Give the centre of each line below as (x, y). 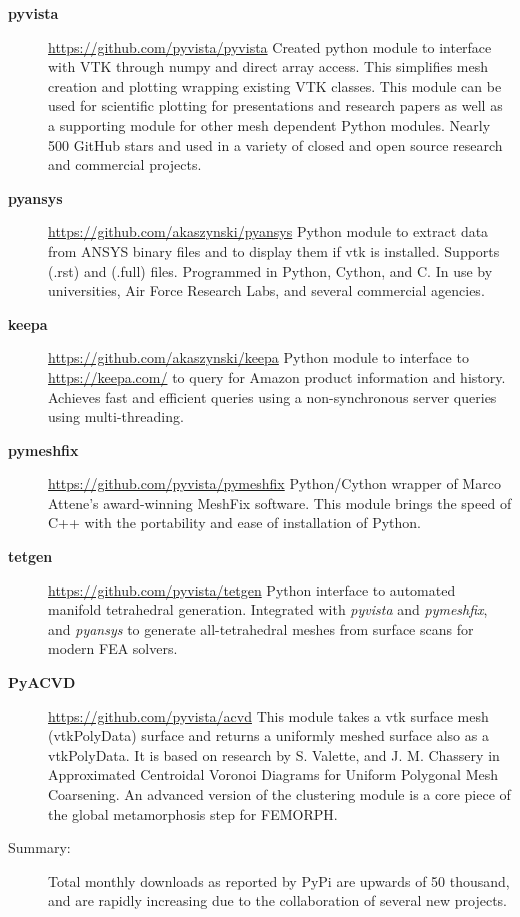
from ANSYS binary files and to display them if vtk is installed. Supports (274, 250)
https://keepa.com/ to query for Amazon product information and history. (277, 376)
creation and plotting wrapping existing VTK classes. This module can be (275, 85)
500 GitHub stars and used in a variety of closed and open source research (275, 144)
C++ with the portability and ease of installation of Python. (235, 522)
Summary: (39, 847)
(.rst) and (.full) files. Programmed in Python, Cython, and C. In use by (270, 270)
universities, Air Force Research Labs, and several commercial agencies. (266, 290)
